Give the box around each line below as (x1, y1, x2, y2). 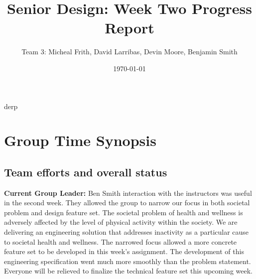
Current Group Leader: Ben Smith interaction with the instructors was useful (4, 187, 252, 198)
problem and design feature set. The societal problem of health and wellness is (4, 207, 243, 217)
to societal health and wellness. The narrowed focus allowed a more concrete (4, 236, 237, 247)
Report (105, 17, 154, 38)
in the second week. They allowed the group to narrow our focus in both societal (4, 197, 250, 208)
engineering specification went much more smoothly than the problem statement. (4, 256, 251, 266)
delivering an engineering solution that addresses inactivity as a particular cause (4, 227, 249, 237)
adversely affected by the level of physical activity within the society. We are (4, 217, 238, 227)
